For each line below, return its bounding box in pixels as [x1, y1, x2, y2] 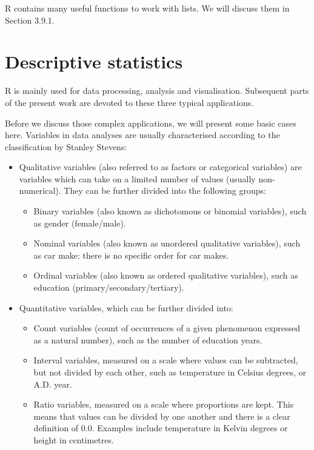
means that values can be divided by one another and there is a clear [33, 409, 290, 422]
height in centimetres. [33, 433, 114, 446]
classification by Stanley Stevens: [5, 140, 127, 153]
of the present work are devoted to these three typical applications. [5, 96, 254, 108]
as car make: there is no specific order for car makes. [33, 248, 229, 261]
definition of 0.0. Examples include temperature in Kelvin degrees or [33, 422, 288, 434]
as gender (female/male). [33, 216, 126, 229]
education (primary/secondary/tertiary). [33, 281, 184, 294]
